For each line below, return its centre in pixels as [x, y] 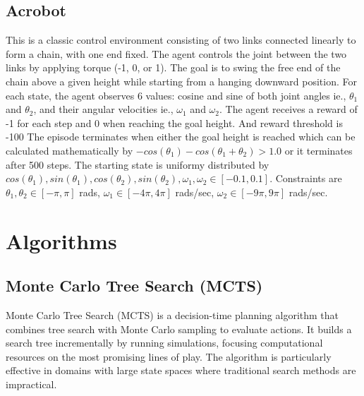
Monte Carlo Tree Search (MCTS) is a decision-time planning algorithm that [172, 314]
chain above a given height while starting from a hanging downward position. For [181, 81]
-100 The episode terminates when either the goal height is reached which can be [181, 137]
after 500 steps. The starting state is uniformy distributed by [138, 164]
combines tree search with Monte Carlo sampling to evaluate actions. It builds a [179, 329]
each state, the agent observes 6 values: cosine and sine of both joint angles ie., [176, 95]
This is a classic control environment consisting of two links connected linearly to [181, 40]
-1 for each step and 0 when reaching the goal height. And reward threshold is [174, 122]
